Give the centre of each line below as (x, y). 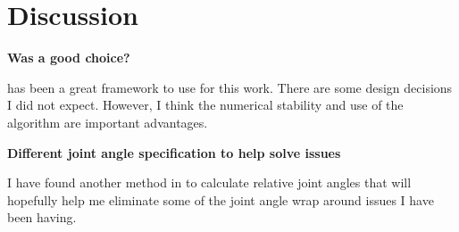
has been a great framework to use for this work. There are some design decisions (230, 87)
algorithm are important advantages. (108, 122)
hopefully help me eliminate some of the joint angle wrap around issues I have (221, 199)
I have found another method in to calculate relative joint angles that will (209, 182)
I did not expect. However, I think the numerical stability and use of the (205, 105)
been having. (42, 217)
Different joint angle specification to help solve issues (174, 152)
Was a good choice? (69, 58)
